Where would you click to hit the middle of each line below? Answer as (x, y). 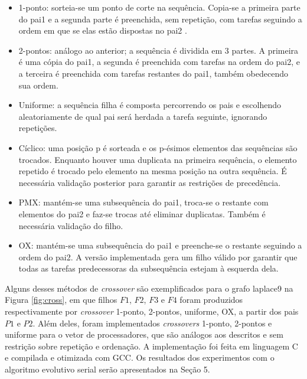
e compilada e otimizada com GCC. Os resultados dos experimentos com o (140, 357)
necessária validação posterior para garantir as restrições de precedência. (150, 182)
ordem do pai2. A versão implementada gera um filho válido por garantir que (158, 257)
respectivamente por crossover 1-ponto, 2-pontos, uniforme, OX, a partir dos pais (152, 311)
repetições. (38, 128)
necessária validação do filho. (71, 225)
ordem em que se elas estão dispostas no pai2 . (103, 30)
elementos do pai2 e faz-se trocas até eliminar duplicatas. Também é (142, 213)
